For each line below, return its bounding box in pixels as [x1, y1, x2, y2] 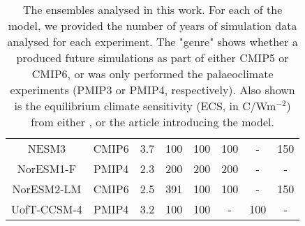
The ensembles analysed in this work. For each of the [22, 1, 283, 17]
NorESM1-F [17, 160, 77, 176]
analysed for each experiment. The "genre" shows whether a [7, 33, 298, 50]
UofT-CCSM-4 [11, 201, 82, 217]
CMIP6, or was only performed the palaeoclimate [31, 66, 274, 82]
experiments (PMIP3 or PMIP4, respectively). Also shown [10, 82, 295, 98]
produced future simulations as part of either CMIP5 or [16, 50, 289, 66]
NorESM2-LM [12, 181, 82, 197]
